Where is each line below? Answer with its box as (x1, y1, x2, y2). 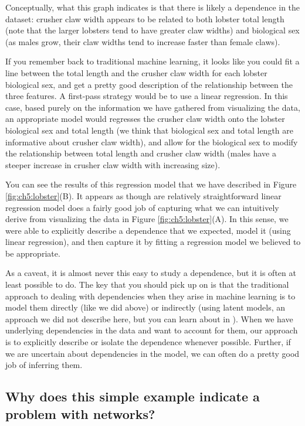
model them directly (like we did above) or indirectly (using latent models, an (5, 301, 286, 313)
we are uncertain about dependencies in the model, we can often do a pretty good (5, 347, 300, 359)
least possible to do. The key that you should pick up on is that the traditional (5, 278, 289, 291)
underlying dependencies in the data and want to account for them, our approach (5, 324, 298, 336)
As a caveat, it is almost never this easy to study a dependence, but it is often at (5, 267, 296, 279)
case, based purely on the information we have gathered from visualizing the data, (5, 101, 300, 113)
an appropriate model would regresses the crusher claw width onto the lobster (5, 113, 285, 125)
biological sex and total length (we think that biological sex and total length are (5, 124, 293, 136)
